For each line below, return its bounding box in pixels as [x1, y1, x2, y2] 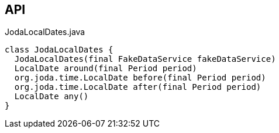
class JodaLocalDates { [5, 45, 113, 55]
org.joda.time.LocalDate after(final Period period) [14, 82, 261, 92]
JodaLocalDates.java [5, 27, 85, 37]
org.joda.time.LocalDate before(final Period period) [14, 73, 266, 83]
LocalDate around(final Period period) [14, 64, 197, 73]
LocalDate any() [14, 92, 89, 101]
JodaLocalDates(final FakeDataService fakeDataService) [14, 54, 276, 64]
